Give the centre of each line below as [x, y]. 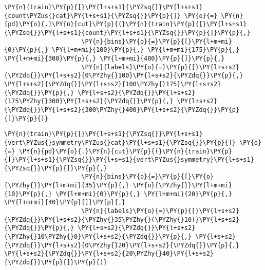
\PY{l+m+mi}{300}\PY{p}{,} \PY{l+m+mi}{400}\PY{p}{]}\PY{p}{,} [115, 58]
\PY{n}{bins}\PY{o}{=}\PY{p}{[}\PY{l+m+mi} [157, 41]
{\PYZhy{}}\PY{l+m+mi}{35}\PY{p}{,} [67, 186]
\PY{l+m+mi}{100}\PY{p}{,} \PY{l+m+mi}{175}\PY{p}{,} [146, 50]
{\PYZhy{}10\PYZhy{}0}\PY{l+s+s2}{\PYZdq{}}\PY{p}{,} [98, 237]
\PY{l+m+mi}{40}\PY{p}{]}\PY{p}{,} [65, 202]
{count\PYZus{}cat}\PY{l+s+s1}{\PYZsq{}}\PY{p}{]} [92, 16]
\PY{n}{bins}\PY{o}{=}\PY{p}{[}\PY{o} [148, 177]
